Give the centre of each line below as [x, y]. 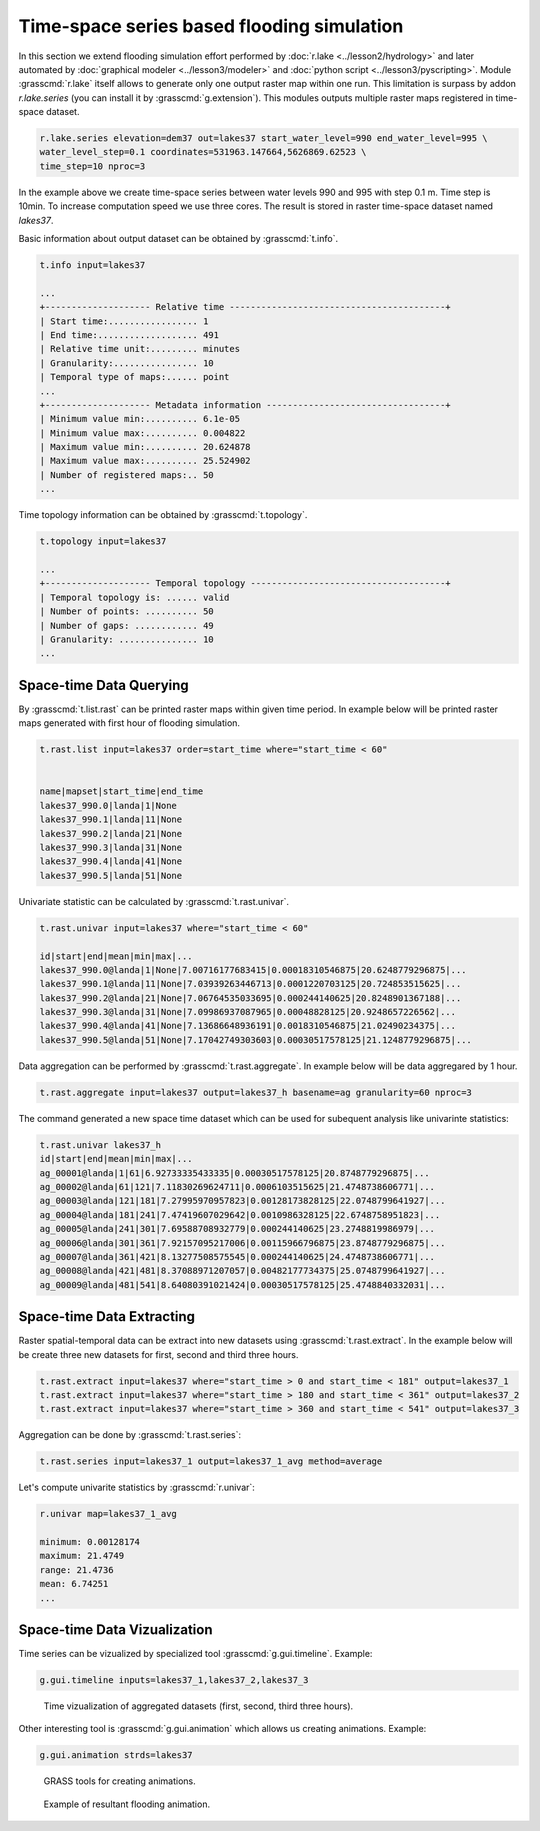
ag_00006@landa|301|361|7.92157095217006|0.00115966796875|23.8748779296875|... [242, 1243]
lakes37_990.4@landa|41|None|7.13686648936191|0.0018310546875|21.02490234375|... [248, 1026]
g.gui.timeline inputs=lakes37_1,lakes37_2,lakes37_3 [174, 1680]
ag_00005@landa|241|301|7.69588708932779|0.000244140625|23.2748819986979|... [237, 1229]
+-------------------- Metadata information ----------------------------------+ [245, 404]
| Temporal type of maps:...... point [134, 377]
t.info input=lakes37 [92, 265]
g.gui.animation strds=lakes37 [116, 1755]
